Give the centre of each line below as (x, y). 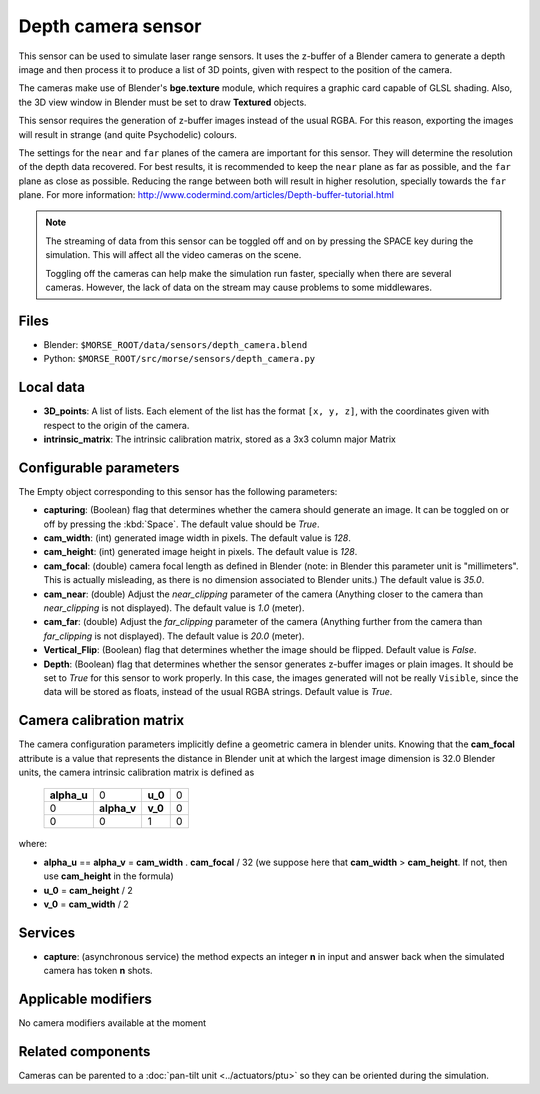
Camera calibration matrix (101, 720)
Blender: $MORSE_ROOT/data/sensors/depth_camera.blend (175, 344)
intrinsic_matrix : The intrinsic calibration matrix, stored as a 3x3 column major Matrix (220, 439)
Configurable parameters (99, 467)
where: (33, 844)
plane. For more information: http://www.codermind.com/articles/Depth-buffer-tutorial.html (206, 195)
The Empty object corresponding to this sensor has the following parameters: (178, 491)
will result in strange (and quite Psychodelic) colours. (127, 134)
